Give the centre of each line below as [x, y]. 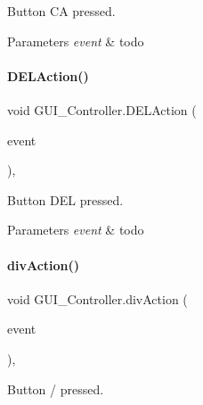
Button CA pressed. [61, 11]
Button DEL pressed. [65, 199]
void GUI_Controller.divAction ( [97, 298]
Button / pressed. [56, 388]
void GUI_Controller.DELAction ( [102, 109]
